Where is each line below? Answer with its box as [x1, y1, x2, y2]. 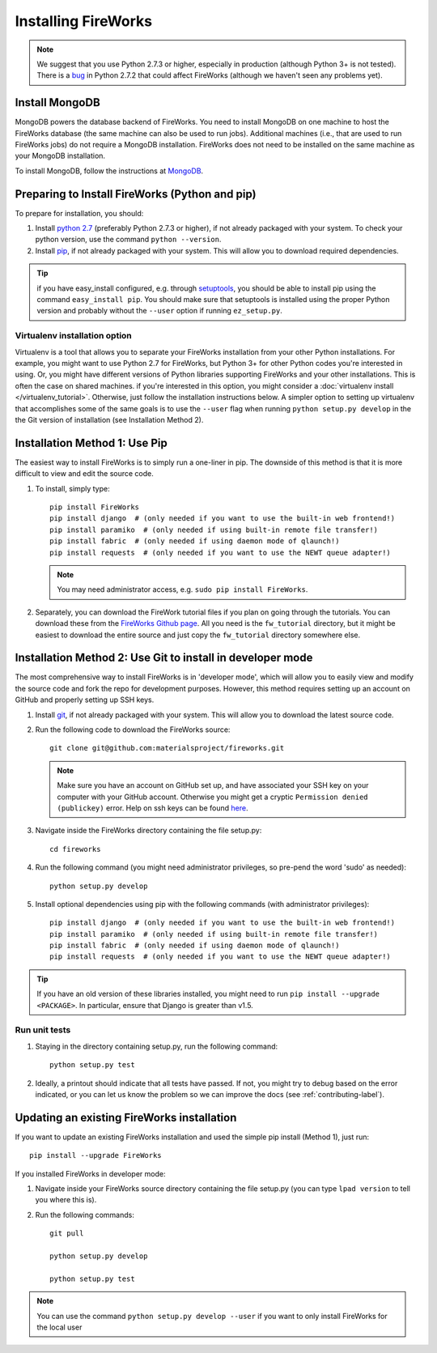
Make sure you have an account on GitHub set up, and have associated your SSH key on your [57, 781, 369, 790]
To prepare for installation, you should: [15, 208, 144, 218]
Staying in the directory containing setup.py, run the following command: [35, 1041, 278, 1051]
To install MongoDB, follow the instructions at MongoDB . [15, 166, 204, 176]
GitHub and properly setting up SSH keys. [15, 695, 155, 704]
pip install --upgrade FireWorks [29, 1151, 162, 1160]
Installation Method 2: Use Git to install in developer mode [15, 651, 313, 665]
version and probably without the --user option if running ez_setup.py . [36, 306, 282, 316]
